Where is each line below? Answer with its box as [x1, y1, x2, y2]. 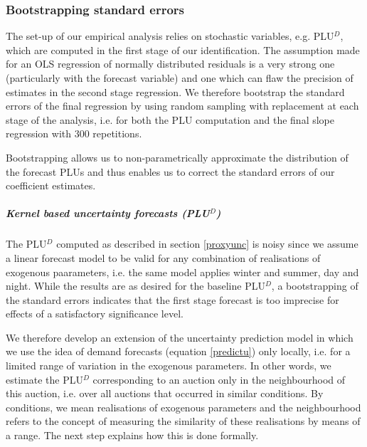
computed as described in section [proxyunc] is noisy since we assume [56, 236, 358, 251]
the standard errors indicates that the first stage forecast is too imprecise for [6, 292, 339, 307]
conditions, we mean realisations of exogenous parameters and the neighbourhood [6, 399, 361, 414]
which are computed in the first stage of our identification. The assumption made [6, 42, 360, 57]
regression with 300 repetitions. [6, 126, 142, 141]
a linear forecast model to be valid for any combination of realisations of [6, 250, 321, 265]
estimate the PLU [6, 372, 83, 386]
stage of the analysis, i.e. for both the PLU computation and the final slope [6, 112, 334, 127]
